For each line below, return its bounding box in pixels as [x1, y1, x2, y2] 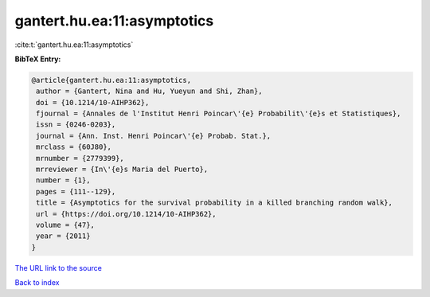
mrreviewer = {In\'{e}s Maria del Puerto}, [36, 165, 209, 174]
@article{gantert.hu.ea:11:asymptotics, [31, 76, 191, 84]
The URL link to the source [14, 263, 103, 272]
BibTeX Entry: [14, 54, 61, 64]
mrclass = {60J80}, [36, 143, 111, 151]
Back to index [14, 278, 60, 287]
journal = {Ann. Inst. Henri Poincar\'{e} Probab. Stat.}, [36, 131, 272, 140]
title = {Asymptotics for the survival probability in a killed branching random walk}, [36, 198, 393, 207]
